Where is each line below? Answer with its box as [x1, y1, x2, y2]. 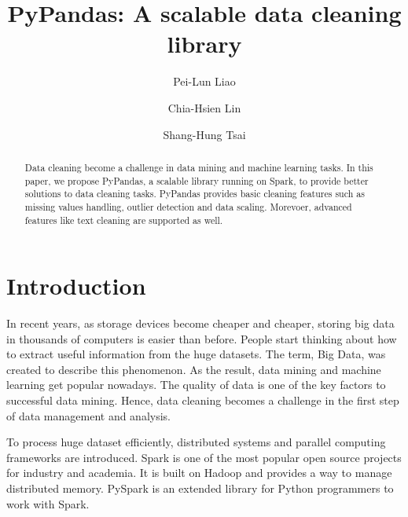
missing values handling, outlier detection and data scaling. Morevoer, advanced [24, 200, 352, 213]
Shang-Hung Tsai [163, 126, 246, 142]
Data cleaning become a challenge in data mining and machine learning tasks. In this [24, 160, 373, 174]
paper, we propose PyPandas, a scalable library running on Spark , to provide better [24, 174, 369, 187]
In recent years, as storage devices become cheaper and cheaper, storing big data [6, 315, 395, 332]
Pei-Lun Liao [173, 73, 236, 90]
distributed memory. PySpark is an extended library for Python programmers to [6, 480, 394, 497]
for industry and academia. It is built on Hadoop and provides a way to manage [6, 464, 392, 481]
